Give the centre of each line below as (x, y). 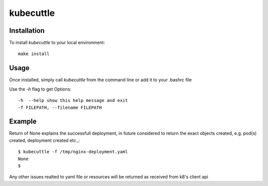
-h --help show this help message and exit (73, 100)
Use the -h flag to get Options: (40, 89)
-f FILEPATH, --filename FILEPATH (60, 107)
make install (34, 54)
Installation (27, 31)
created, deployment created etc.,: (45, 140)
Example (23, 122)
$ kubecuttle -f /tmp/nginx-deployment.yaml (73, 152)
